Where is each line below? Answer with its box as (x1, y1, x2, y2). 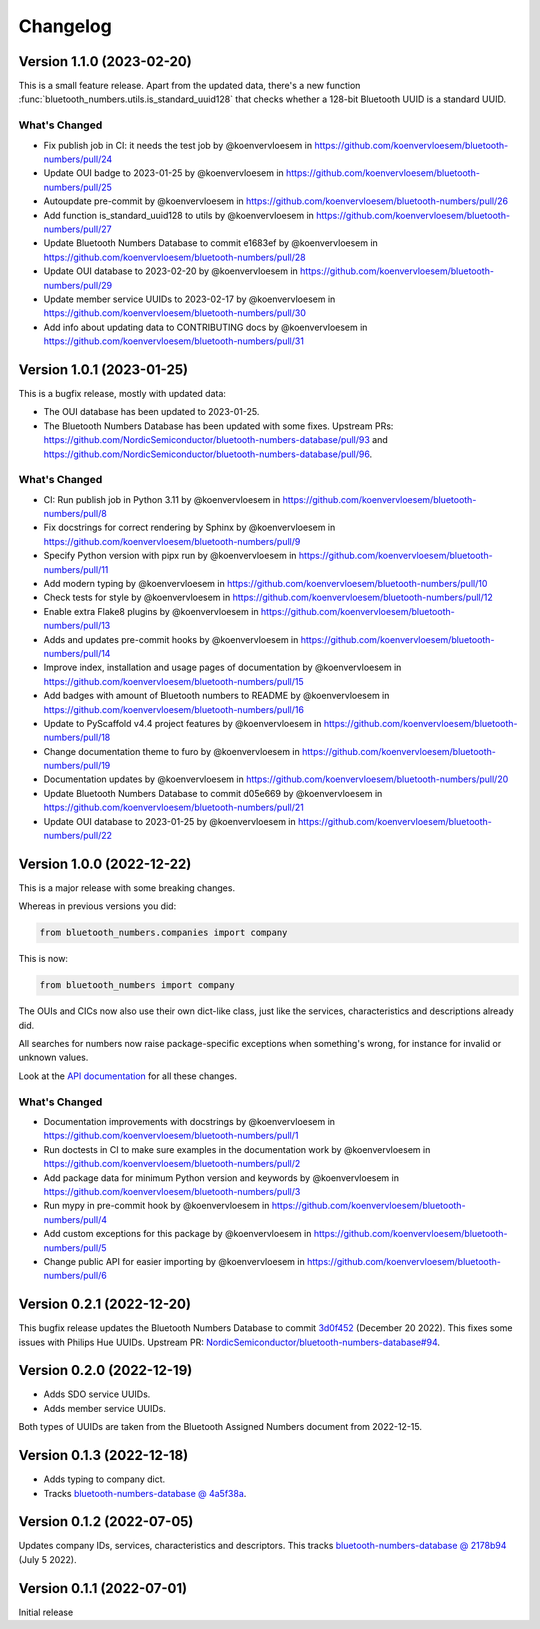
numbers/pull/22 (43, 830, 113, 842)
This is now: (18, 953, 69, 965)
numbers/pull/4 (43, 1213, 107, 1225)
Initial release (18, 1606, 74, 1618)
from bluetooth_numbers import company (39, 980, 235, 991)
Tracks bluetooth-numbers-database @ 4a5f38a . (43, 1487, 247, 1499)
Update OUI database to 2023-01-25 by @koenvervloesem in (43, 815, 296, 827)
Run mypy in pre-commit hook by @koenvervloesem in (43, 1200, 270, 1212)
